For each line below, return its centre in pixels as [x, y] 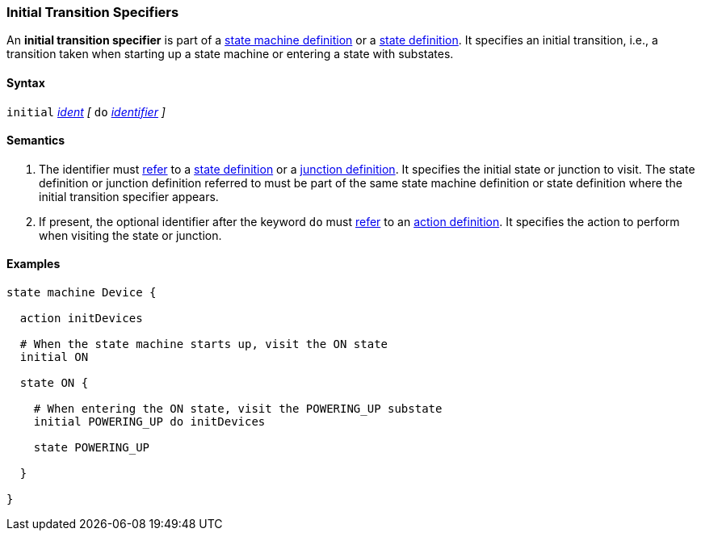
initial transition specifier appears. [129, 196]
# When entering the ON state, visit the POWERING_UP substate [238, 409]
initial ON [54, 357]
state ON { [54, 383]
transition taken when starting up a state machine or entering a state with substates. [230, 54]
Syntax [26, 82]
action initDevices [81, 319]
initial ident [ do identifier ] [86, 111]
